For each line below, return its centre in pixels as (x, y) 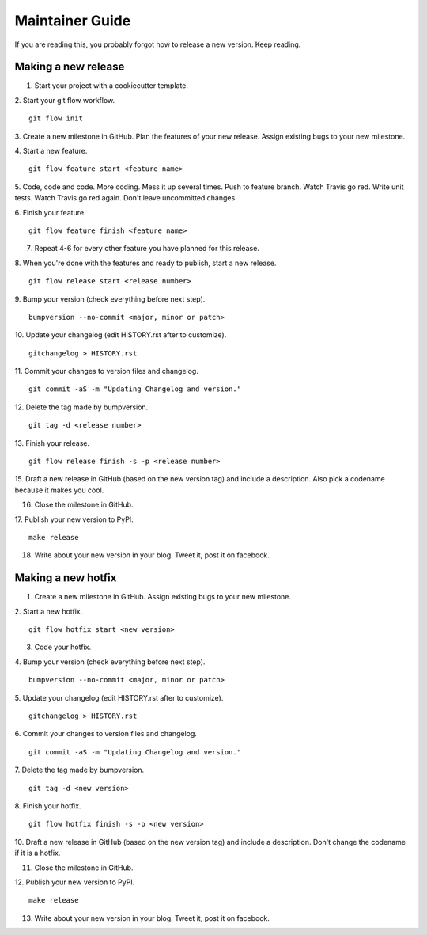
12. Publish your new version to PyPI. (75, 882)
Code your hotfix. (62, 647)
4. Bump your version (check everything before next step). (110, 662)
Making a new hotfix (66, 578)
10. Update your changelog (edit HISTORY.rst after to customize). (121, 335)
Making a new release (70, 67)
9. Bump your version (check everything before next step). (110, 299)
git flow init (56, 118)
